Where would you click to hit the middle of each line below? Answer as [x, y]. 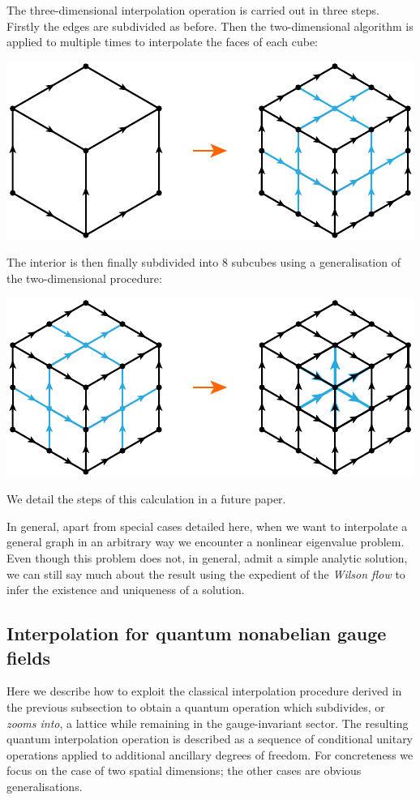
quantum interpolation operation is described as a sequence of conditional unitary [210, 739]
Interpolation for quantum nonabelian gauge [197, 633]
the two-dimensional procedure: [84, 278]
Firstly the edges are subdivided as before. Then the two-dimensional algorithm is [210, 26]
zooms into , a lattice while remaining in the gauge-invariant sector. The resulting [208, 723]
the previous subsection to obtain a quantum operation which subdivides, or [196, 706]
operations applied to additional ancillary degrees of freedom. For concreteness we [210, 754]
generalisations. [45, 786]
